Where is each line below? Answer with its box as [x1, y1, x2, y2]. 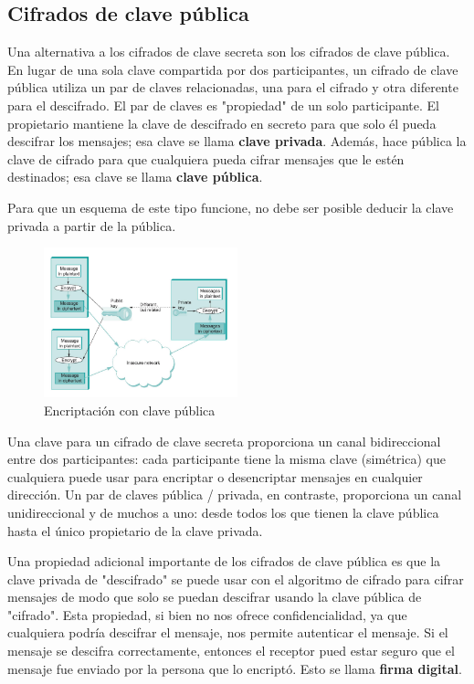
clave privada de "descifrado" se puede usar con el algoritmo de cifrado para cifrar [7, 569, 464, 588]
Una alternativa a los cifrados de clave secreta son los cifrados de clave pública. [7, 42, 450, 61]
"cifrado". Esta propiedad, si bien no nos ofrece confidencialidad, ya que [7, 605, 407, 624]
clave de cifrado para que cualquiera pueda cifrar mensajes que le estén [7, 149, 405, 168]
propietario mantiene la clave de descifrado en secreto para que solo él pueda [7, 113, 437, 132]
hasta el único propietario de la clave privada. [7, 521, 263, 540]
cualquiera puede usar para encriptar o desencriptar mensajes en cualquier [7, 467, 423, 486]
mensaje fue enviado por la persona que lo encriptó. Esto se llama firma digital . [7, 658, 462, 678]
